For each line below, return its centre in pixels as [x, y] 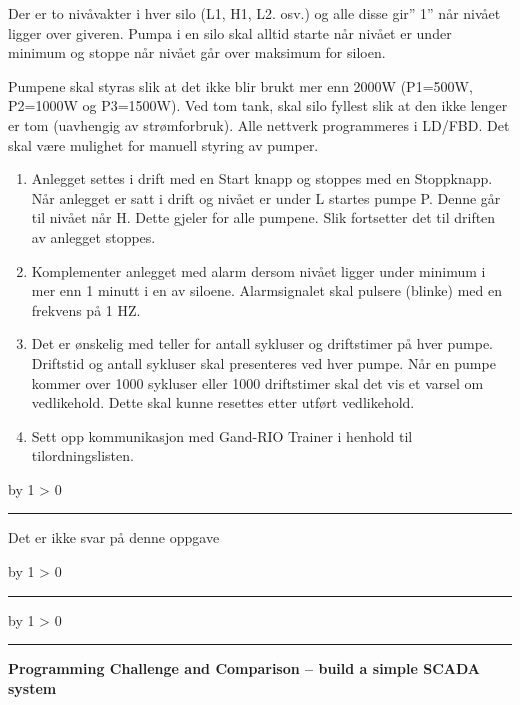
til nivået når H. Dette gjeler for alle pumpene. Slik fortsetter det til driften [263, 217]
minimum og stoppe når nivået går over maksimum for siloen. [197, 52]
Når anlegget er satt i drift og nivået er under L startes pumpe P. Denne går [266, 197]
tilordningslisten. [82, 455]
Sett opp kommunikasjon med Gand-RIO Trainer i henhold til [222, 435]
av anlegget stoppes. [93, 236]
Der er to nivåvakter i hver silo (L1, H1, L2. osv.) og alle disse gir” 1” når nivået [254, 13]
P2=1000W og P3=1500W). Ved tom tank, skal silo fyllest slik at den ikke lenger [258, 105]
